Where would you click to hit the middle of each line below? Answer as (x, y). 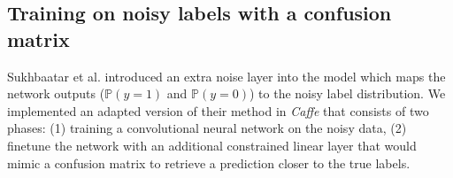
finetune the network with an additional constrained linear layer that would (212, 145)
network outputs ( (56, 93)
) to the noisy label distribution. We (348, 93)
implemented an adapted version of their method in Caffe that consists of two (218, 110)
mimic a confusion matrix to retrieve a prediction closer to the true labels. (209, 163)
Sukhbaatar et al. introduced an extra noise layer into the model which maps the (226, 76)
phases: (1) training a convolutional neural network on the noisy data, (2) (207, 128)
